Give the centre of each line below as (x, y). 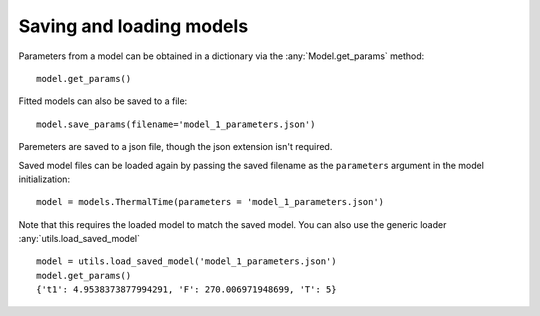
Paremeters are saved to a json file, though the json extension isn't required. (175, 147)
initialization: (44, 179)
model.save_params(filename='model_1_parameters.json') (176, 124)
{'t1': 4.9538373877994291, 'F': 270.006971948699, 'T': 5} (186, 289)
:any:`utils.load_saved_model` (79, 239)
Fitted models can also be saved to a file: (103, 101)
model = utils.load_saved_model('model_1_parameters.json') (186, 261)
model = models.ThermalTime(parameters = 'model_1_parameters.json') (210, 202)
